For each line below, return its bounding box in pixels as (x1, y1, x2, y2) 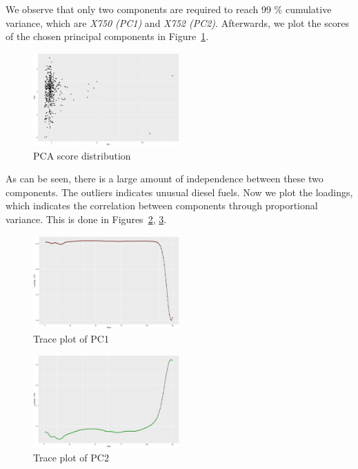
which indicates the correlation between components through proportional (6, 198, 318, 213)
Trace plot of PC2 (33, 450, 109, 464)
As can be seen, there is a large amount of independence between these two (6, 171, 324, 186)
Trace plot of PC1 (33, 331, 109, 345)
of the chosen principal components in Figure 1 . (6, 29, 209, 44)
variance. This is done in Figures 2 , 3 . (6, 212, 167, 227)
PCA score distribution (33, 148, 131, 162)
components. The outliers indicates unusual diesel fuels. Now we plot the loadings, (6, 184, 353, 199)
